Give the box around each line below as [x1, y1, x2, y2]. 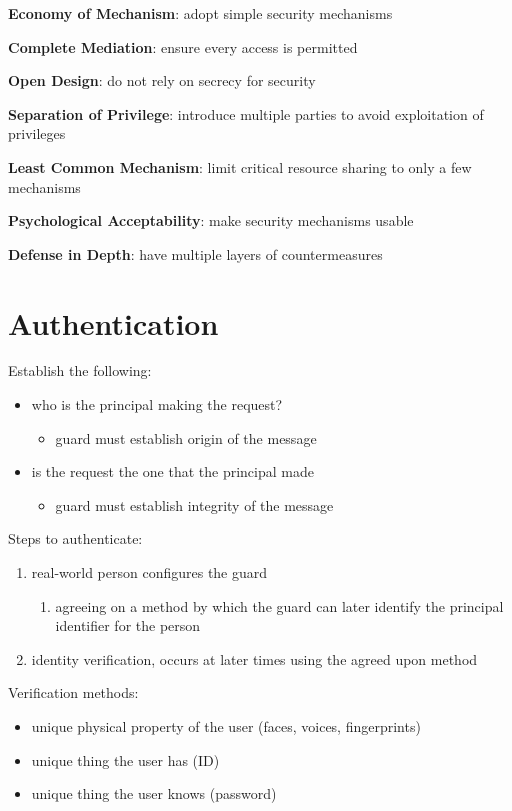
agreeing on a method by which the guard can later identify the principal [55, 595, 504, 616]
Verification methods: [8, 682, 139, 703]
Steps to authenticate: [8, 528, 143, 549]
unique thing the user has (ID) [31, 749, 220, 770]
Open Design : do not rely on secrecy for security [8, 70, 316, 91]
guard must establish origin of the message [55, 427, 317, 448]
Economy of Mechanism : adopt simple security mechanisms [8, 3, 393, 23]
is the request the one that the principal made [31, 461, 314, 482]
